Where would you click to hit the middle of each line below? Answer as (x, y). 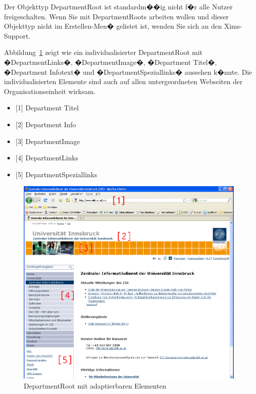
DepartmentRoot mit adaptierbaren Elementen (95, 385)
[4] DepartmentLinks (47, 158)
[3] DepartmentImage (48, 141)
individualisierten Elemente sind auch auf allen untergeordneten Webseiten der (123, 81)
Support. (17, 35)
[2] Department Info (46, 124)
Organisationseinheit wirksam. (50, 91)
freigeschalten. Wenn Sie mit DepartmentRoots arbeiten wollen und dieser (116, 16)
